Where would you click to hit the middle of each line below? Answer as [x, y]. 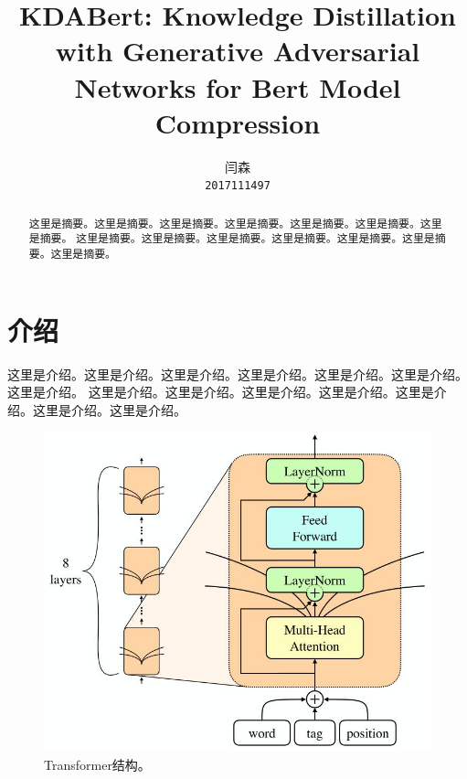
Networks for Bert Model [238, 86]
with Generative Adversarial [238, 51]
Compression [238, 122]
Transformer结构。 [97, 764]
